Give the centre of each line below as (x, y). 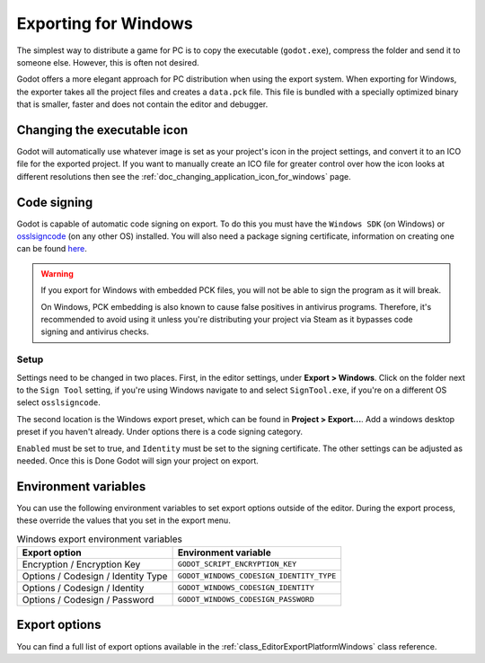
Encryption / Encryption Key (81, 564)
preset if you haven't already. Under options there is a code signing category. (160, 432)
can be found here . (52, 249)
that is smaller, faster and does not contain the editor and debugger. (142, 104)
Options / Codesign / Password (88, 599)
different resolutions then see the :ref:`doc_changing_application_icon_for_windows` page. (184, 176)
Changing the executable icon (102, 130)
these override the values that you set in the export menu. (123, 520)
